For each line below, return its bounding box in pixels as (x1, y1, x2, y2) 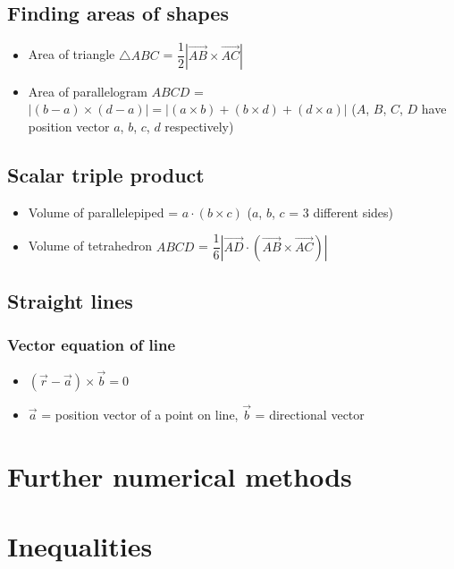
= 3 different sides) (289, 202, 394, 221)
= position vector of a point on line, (41, 405, 239, 424)
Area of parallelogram (28, 81, 147, 100)
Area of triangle (28, 45, 115, 64)
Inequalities (7, 528, 153, 565)
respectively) (164, 116, 234, 135)
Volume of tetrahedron (28, 236, 152, 255)
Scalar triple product (7, 160, 205, 188)
